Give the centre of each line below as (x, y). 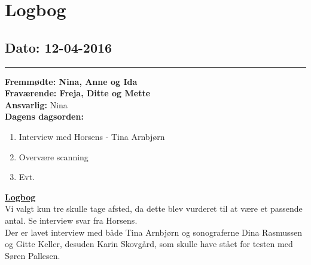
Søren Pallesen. (33, 255)
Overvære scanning (54, 156)
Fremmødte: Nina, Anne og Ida (71, 81)
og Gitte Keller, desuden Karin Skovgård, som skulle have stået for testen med (149, 244)
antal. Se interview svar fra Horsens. (71, 220)
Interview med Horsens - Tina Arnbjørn (92, 136)
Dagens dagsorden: (44, 116)
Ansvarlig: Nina (36, 104)
